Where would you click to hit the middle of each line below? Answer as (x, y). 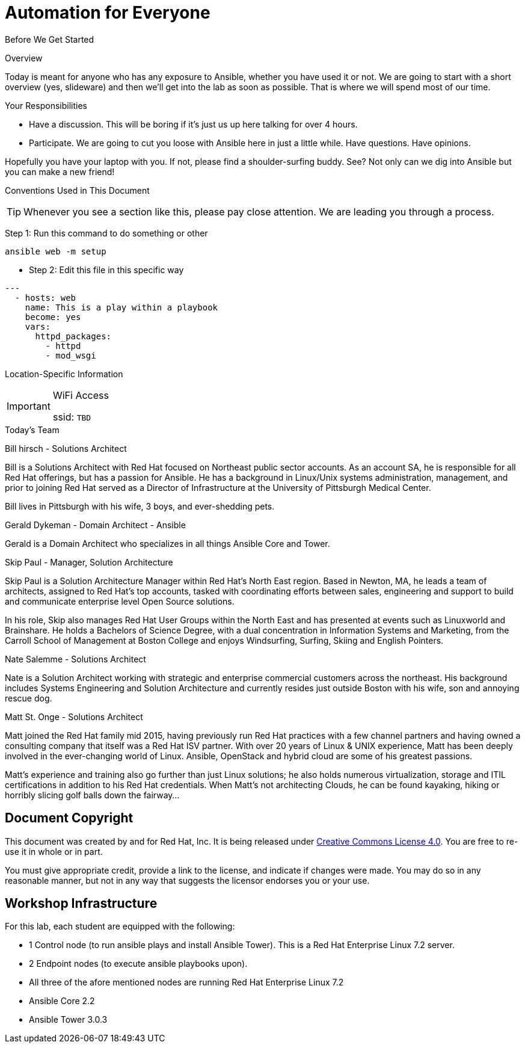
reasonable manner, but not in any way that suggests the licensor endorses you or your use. (187, 880)
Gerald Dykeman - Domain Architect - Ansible (95, 525)
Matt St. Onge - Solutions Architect (74, 717)
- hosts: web (45, 297)
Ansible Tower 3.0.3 (68, 1020)
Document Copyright (69, 818)
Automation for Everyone (108, 13)
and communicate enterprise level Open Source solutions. (120, 601)
